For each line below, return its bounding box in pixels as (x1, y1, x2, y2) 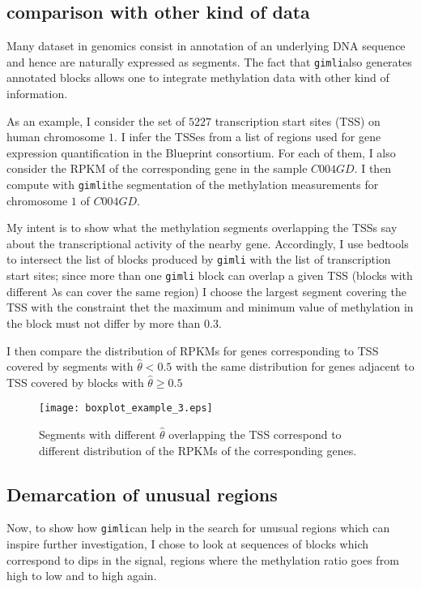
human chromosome (6, 128, 105, 145)
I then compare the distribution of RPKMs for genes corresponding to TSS (6, 342, 379, 359)
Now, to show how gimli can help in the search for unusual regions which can (6, 519, 390, 536)
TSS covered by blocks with (6, 373, 144, 390)
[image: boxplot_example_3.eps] (39, 402, 213, 415)
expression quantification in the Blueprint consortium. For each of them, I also (6, 144, 396, 161)
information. (6, 85, 68, 102)
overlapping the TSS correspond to (168, 425, 342, 442)
